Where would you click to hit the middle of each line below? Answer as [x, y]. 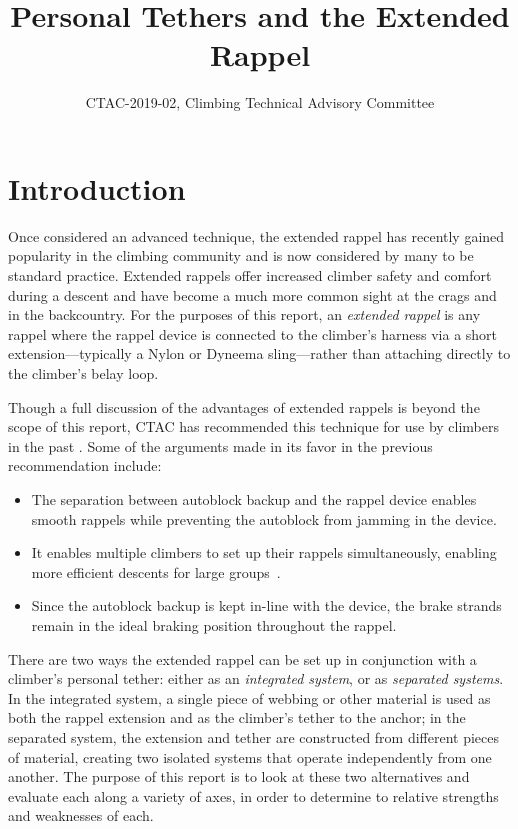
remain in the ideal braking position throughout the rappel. [214, 624]
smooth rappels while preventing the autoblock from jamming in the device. [264, 518]
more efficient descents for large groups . [156, 571]
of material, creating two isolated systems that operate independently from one [250, 756]
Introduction [97, 187]
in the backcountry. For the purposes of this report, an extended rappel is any [244, 314]
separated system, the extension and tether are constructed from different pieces [254, 736]
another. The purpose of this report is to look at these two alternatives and [239, 776]
